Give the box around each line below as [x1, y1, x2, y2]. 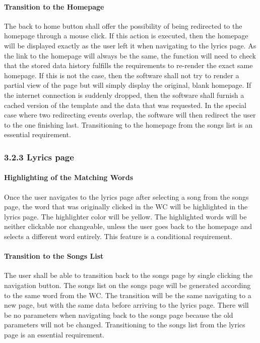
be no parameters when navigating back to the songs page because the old [4, 309, 233, 320]
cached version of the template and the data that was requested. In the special [4, 99, 247, 110]
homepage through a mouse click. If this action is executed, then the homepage [4, 30, 248, 41]
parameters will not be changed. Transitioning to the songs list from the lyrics [4, 319, 245, 330]
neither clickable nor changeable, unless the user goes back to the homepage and [4, 221, 252, 232]
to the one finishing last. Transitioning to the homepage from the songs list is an [4, 119, 252, 130]
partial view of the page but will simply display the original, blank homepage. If [4, 80, 251, 90]
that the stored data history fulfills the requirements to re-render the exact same [4, 60, 253, 71]
